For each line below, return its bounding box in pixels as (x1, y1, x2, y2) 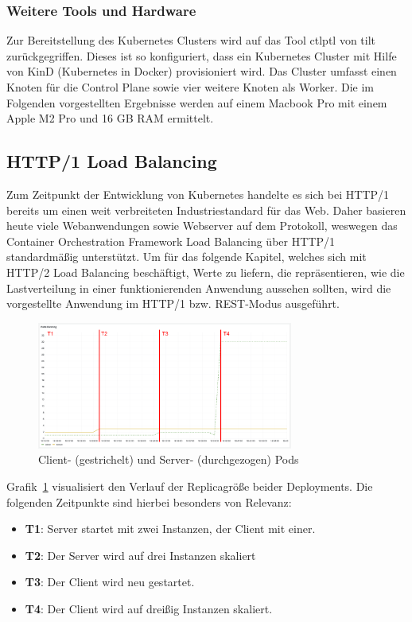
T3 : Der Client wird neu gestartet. (25, 573, 195, 590)
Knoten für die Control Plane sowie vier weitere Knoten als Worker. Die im (6, 79, 374, 95)
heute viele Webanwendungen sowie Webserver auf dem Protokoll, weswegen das (6, 217, 398, 234)
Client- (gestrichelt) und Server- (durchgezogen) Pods (38, 451, 299, 468)
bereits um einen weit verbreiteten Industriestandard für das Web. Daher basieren (6, 201, 406, 218)
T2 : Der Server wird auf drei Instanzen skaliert (25, 546, 256, 563)
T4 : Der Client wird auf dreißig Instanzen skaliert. (25, 600, 273, 616)
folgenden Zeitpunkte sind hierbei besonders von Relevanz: (6, 493, 292, 510)
